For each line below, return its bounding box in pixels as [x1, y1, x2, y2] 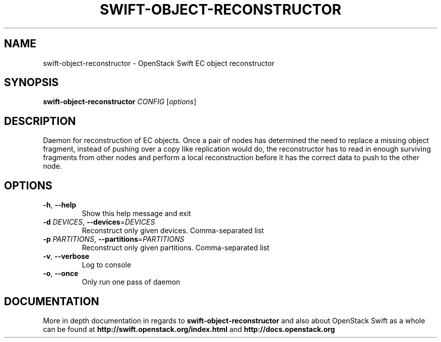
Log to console [82, 260, 131, 269]
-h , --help [43, 200, 77, 210]
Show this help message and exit [82, 209, 191, 218]
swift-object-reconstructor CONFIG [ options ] [43, 97, 196, 106]
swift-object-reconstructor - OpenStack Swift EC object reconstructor [43, 58, 275, 67]
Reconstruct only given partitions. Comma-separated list [82, 243, 269, 252]
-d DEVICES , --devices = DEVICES [43, 218, 155, 227]
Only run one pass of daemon [82, 278, 180, 287]
